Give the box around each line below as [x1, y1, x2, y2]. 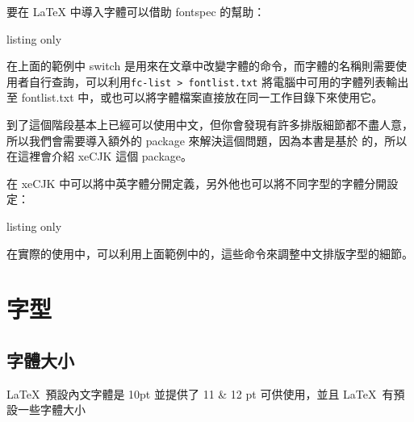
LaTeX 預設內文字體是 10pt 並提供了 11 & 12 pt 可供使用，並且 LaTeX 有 [6, 385, 394, 402]
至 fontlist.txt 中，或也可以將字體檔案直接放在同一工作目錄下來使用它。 [6, 89, 383, 106]
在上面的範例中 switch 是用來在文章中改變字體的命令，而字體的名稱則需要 [6, 57, 395, 74]
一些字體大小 [17, 401, 86, 418]
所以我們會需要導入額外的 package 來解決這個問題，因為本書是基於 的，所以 [6, 132, 408, 148]
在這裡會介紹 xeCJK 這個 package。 [6, 148, 193, 165]
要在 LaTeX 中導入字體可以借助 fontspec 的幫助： [6, 3, 266, 19]
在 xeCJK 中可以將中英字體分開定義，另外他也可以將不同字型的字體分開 [6, 174, 387, 191]
